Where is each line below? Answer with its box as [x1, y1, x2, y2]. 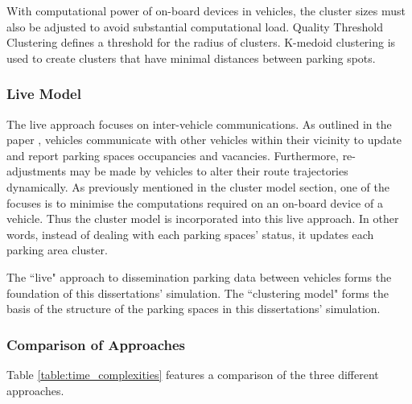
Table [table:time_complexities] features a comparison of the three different [6, 365, 379, 382]
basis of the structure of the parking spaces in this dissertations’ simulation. [6, 300, 381, 317]
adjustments [6, 163, 67, 179]
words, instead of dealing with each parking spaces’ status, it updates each [6, 225, 374, 242]
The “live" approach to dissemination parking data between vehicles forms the [6, 268, 392, 285]
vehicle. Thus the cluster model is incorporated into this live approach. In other [6, 210, 399, 227]
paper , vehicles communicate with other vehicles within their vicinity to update [6, 131, 402, 148]
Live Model [6, 84, 81, 104]
